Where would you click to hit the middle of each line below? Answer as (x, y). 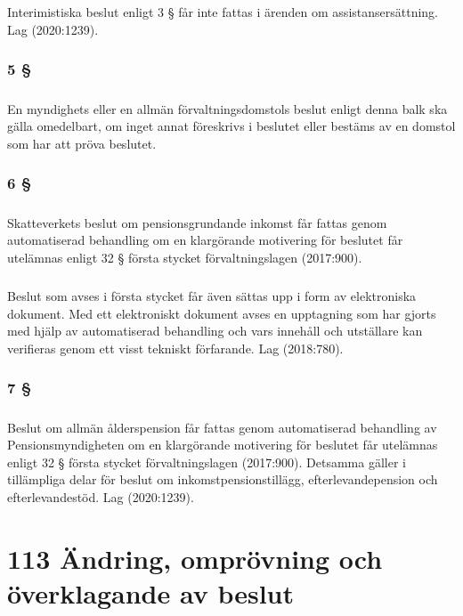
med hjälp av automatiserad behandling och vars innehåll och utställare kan (215, 331)
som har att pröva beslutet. (82, 143)
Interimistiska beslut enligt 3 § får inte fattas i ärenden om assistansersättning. (223, 12)
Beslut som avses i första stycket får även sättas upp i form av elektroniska (212, 295)
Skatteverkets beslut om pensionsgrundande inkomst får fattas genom (197, 222)
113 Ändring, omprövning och (195, 558)
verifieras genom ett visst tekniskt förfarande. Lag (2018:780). (175, 348)
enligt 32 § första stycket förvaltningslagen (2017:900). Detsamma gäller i (207, 462)
